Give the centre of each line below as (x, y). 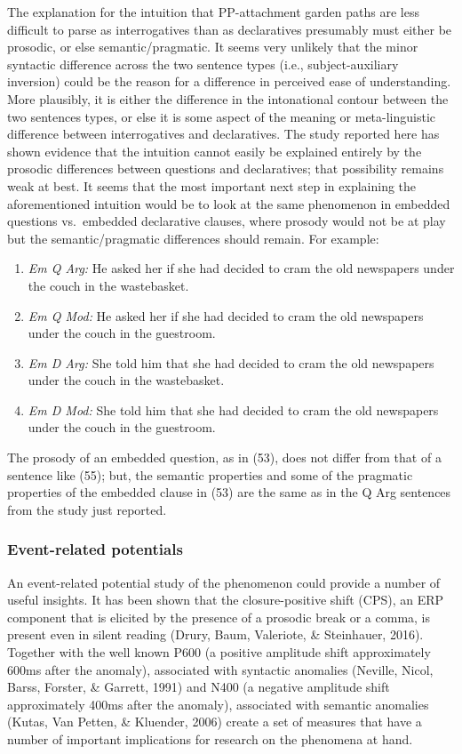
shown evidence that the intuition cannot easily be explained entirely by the (215, 151)
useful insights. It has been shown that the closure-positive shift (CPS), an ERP (226, 600)
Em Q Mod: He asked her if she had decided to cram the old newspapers (226, 315)
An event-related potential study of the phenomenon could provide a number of (224, 582)
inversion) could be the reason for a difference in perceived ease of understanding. (229, 81)
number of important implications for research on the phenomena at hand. (210, 739)
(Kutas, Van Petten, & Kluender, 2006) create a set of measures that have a (215, 722)
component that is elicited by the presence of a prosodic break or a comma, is (219, 617)
